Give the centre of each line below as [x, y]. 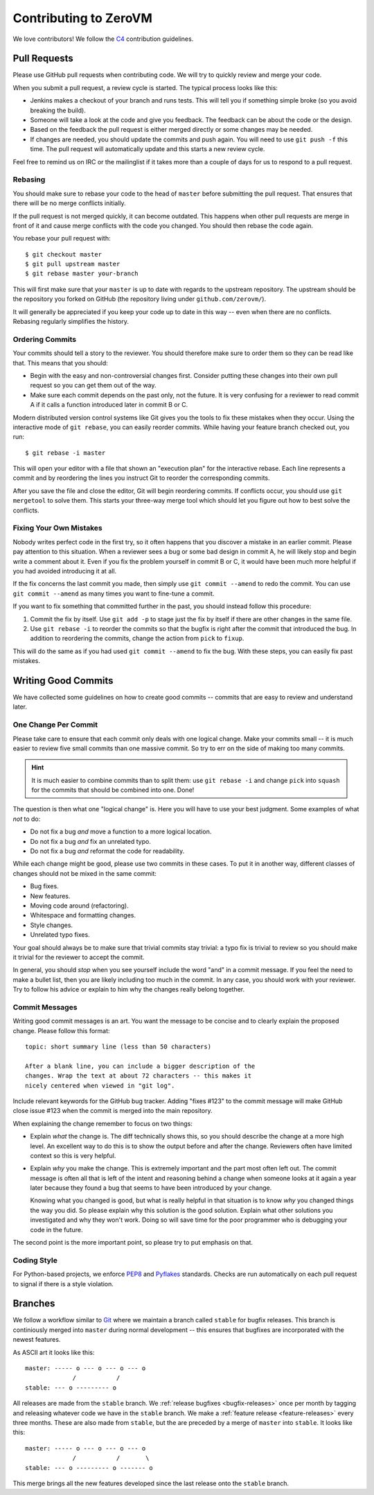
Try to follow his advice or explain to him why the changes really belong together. [129, 990]
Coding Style [35, 1260]
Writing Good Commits [63, 681]
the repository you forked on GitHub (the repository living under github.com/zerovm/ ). [140, 299]
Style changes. [51, 925]
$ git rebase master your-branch [82, 274]
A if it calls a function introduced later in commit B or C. [109, 405]
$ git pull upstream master [73, 264]
